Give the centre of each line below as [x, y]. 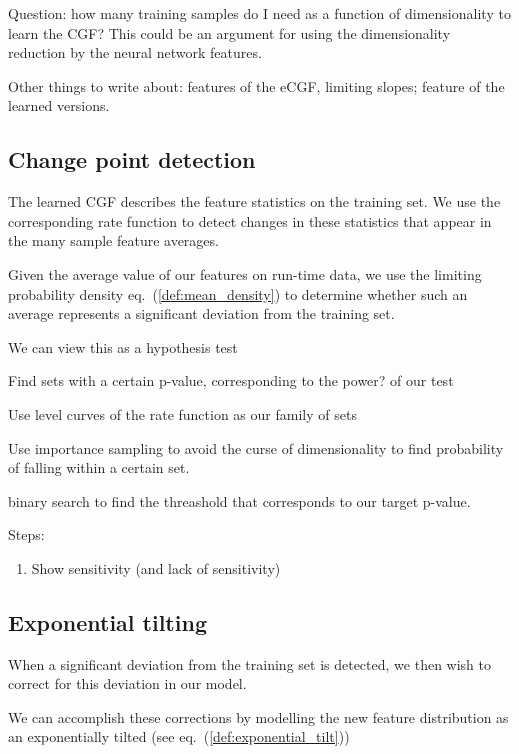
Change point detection [132, 159]
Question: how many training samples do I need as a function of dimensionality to [259, 13]
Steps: [26, 534]
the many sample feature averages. [113, 240]
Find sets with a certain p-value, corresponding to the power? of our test [231, 380]
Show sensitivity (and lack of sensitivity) [156, 567]
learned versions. [59, 105]
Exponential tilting [107, 621]
